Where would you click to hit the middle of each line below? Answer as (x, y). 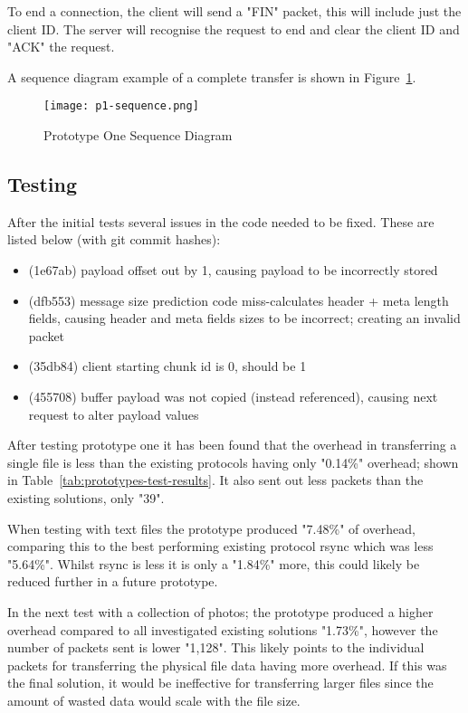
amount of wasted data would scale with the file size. (154, 700)
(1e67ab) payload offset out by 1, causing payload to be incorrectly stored (233, 270)
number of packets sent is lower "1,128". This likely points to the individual (216, 647)
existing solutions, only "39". (86, 497)
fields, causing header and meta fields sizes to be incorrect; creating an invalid (244, 318)
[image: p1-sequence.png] (121, 106)
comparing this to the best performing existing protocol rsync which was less (220, 546)
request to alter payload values (114, 414)
